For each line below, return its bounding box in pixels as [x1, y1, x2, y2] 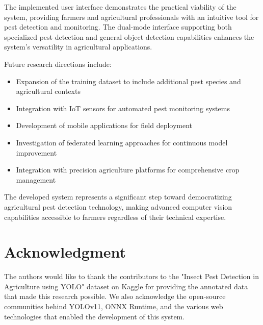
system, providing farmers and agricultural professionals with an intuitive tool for [4, 11, 259, 22]
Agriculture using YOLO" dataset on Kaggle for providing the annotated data [4, 281, 248, 291]
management [16, 174, 56, 185]
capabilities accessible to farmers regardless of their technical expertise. [4, 211, 226, 222]
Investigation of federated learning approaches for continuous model [16, 137, 228, 147]
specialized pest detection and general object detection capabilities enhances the [4, 31, 254, 42]
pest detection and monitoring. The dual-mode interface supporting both [4, 21, 232, 32]
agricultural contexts [16, 86, 81, 96]
